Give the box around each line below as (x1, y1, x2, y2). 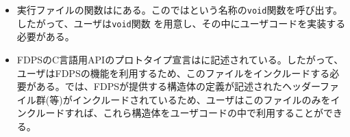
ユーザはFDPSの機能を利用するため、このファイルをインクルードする (16, 65, 330, 80)
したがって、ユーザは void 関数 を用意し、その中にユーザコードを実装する (16, 16, 346, 30)
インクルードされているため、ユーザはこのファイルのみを (72, 92, 331, 106)
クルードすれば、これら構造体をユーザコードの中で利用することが (26, 106, 324, 120)
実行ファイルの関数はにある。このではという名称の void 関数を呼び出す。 (16, 3, 343, 16)
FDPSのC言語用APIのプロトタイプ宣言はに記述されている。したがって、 (16, 52, 344, 66)
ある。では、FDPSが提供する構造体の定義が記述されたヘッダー (36, 79, 321, 93)
